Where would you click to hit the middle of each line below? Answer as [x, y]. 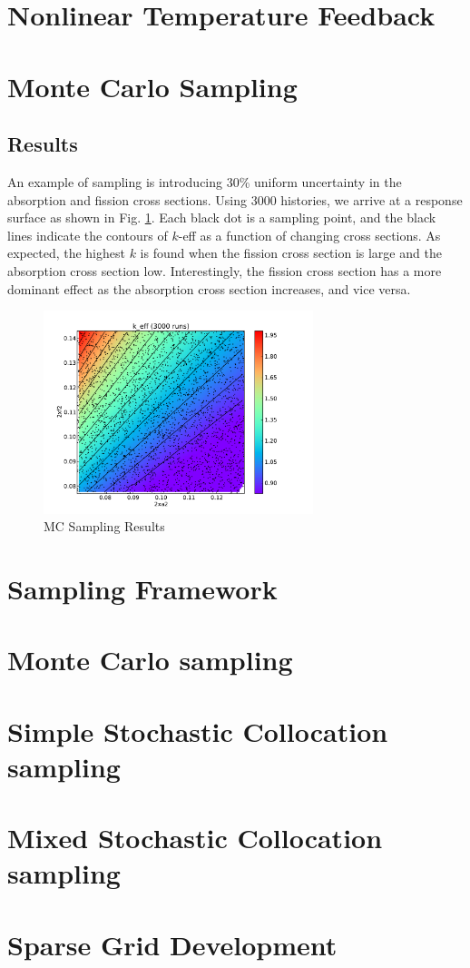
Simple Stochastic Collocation [198, 731]
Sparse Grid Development [172, 944]
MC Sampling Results [104, 526]
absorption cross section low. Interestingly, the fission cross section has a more [225, 270]
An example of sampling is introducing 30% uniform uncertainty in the [205, 181]
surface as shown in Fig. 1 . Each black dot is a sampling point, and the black [222, 217]
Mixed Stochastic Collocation [195, 838]
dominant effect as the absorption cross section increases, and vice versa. [209, 288]
